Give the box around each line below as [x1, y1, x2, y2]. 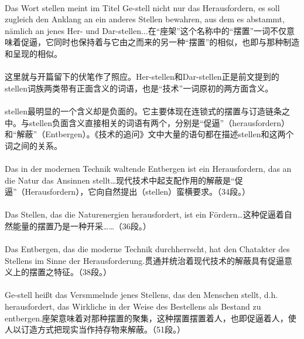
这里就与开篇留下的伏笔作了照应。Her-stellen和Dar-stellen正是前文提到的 [5, 70, 279, 83]
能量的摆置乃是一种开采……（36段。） [12, 219, 151, 232]
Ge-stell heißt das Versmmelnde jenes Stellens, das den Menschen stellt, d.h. [5, 289, 278, 301]
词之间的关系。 [5, 139, 62, 151]
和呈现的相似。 [5, 47, 62, 59]
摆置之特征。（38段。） [29, 266, 111, 278]
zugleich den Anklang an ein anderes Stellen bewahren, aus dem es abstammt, [5, 13, 285, 25]
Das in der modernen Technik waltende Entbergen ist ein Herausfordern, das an [5, 162, 292, 174]
